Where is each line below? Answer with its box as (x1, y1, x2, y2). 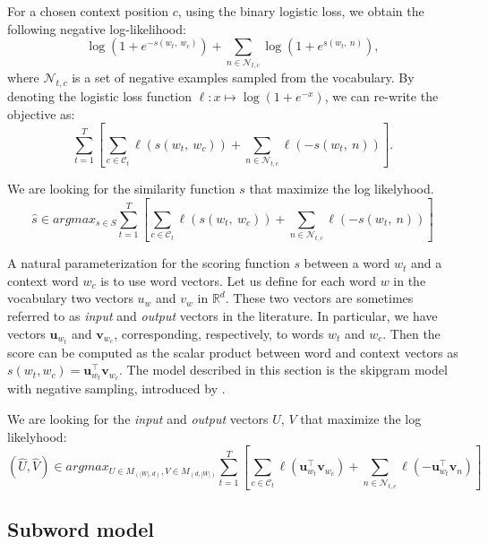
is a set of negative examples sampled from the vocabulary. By (72, 68, 415, 87)
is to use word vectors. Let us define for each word (100, 271, 376, 289)
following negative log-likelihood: (7, 19, 186, 38)
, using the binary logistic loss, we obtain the (177, 2, 424, 20)
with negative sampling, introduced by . (7, 379, 226, 398)
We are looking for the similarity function (7, 179, 235, 198)
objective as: (7, 104, 75, 123)
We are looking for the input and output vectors (7, 409, 269, 427)
